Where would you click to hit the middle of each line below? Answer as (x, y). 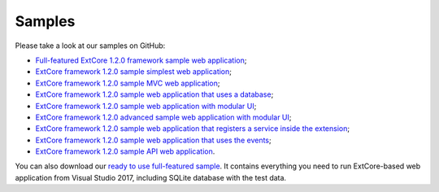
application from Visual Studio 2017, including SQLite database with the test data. (151, 177)
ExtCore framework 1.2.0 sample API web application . (125, 151)
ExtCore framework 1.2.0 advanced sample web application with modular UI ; (163, 117)
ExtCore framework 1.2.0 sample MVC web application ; (128, 83)
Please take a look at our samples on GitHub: (90, 46)
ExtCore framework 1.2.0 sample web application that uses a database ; (154, 94)
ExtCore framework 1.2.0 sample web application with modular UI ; (146, 106)
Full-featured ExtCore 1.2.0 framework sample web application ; (141, 60)
